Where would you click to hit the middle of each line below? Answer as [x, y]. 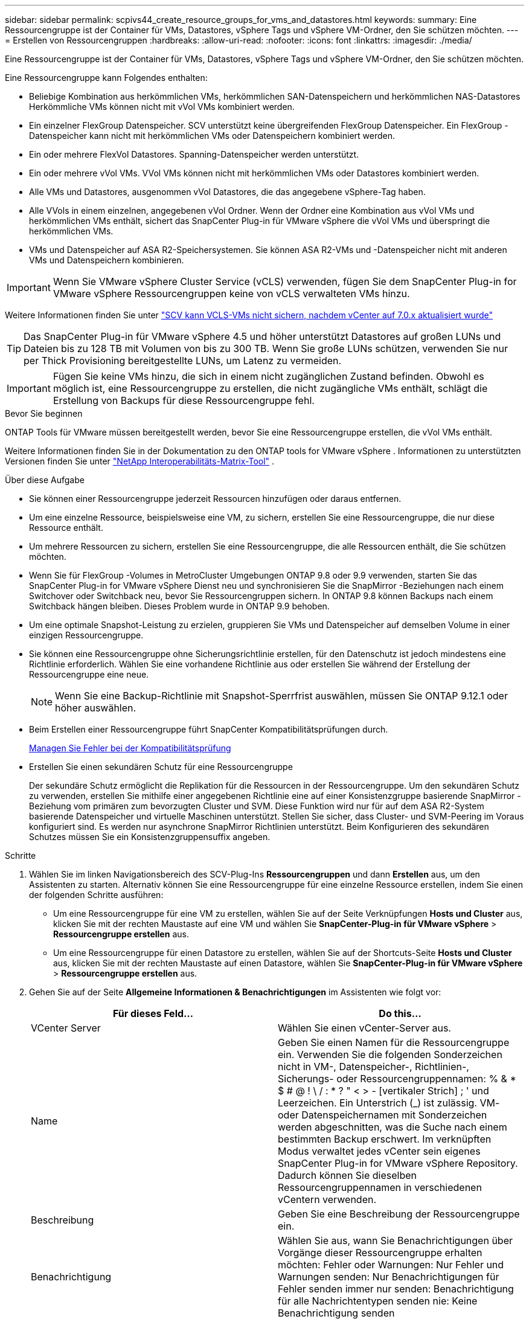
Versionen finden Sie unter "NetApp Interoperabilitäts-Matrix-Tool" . [140, 461]
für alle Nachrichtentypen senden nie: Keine [378, 1301]
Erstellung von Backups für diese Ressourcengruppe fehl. [184, 400]
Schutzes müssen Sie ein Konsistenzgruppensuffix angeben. [150, 837]
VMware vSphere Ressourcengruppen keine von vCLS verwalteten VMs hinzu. [231, 294]
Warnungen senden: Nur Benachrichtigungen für [389, 1277]
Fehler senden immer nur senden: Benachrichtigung [396, 1289]
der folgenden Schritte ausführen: [96, 895]
